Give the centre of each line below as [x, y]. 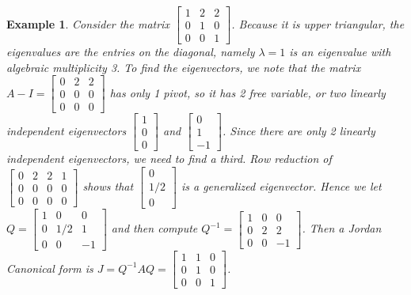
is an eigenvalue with [340, 52]
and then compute [154, 228]
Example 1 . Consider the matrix [88, 23]
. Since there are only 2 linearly [299, 130]
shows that [108, 186]
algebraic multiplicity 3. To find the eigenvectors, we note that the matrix [184, 67]
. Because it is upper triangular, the [318, 23]
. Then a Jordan [342, 228]
